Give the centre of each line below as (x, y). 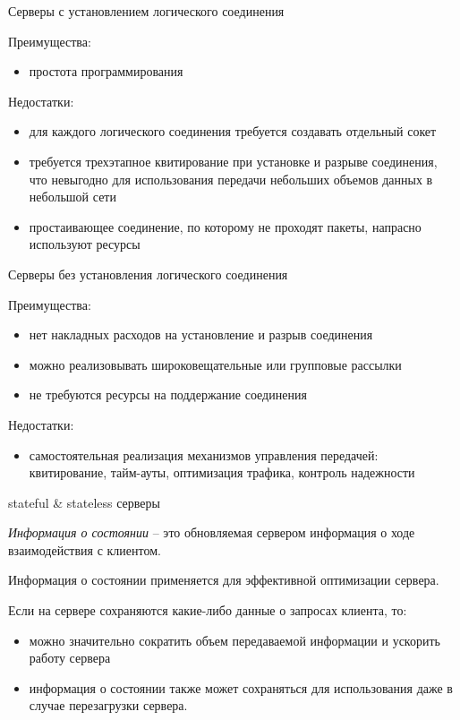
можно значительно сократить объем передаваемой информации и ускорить (234, 640)
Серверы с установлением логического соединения (146, 11)
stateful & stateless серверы (84, 502)
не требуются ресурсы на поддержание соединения (168, 394)
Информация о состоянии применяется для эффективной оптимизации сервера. (224, 580)
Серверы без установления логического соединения (148, 274)
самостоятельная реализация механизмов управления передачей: (204, 454)
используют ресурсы (85, 244)
